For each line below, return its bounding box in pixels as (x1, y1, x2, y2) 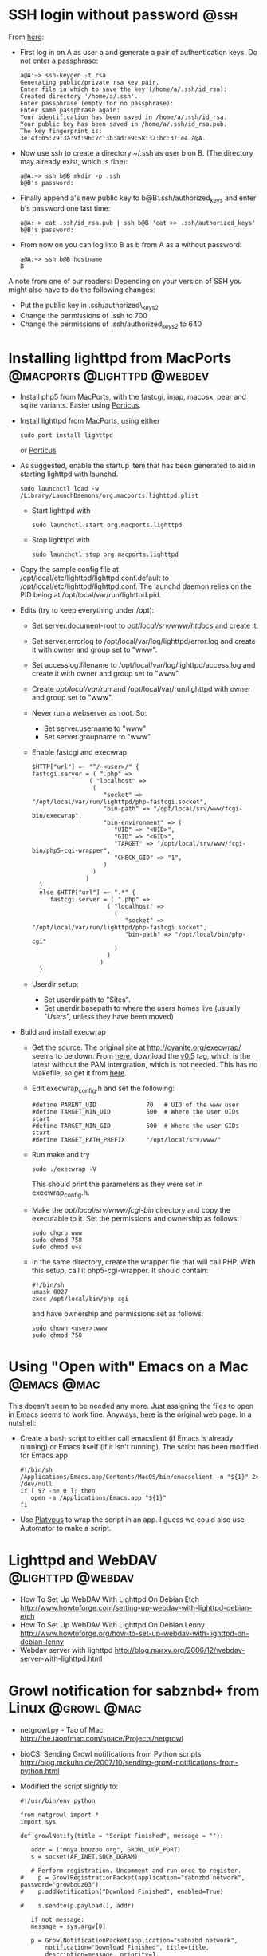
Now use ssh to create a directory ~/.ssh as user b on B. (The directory (19, 148, 253, 157)
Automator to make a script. (19, 1523, 112, 1532)
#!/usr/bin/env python (19, 1796, 96, 1804)
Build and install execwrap (19, 1027, 106, 1037)
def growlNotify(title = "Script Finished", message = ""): (19, 1832, 224, 1840)
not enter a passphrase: (19, 56, 98, 65)
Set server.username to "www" (43, 724, 147, 733)
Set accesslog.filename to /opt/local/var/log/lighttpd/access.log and (31, 661, 256, 670)
